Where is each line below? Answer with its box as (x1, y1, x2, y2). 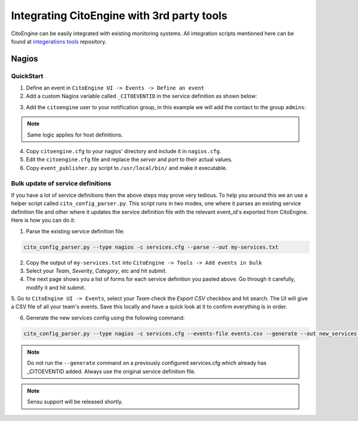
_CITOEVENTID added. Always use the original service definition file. (27, 367, 196, 375)
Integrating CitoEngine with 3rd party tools (11, 9, 228, 22)
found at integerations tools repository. (11, 38, 107, 45)
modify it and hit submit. (26, 284, 86, 291)
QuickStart (11, 72, 44, 80)
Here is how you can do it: (11, 216, 76, 224)
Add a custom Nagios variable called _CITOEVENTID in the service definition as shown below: (26, 92, 258, 100)
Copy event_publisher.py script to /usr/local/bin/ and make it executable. (26, 164, 228, 171)
